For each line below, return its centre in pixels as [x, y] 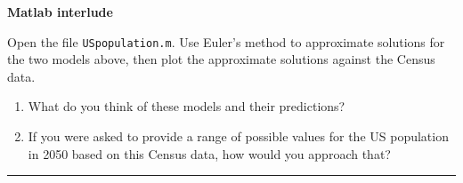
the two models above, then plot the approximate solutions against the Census [221, 59]
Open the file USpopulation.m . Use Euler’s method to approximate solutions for [226, 41]
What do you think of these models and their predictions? [187, 106]
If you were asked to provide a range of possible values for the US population [238, 136]
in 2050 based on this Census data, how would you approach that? [209, 153]
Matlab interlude [60, 12]
